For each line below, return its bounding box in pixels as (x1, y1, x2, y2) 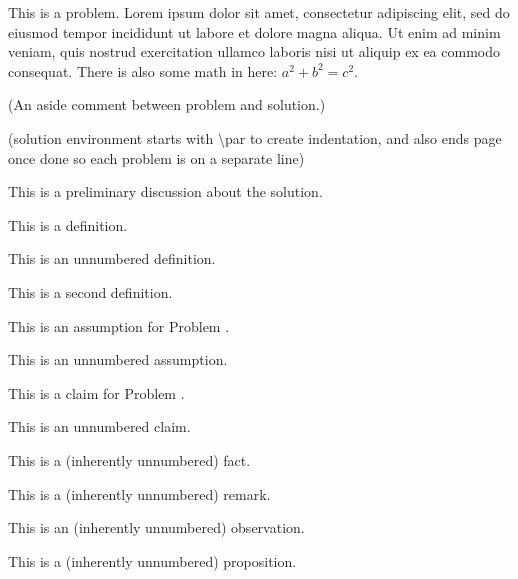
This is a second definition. (8, 281, 173, 302)
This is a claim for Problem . (8, 382, 185, 403)
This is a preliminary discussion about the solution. (8, 181, 323, 202)
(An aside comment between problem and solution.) (8, 94, 326, 115)
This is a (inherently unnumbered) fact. (8, 449, 251, 470)
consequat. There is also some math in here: (8, 60, 278, 81)
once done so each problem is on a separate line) (8, 147, 305, 168)
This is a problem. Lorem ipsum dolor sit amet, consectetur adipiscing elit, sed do (8, 2, 510, 22)
